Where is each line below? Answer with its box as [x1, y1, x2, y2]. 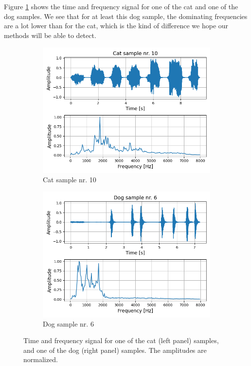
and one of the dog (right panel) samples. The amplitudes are [23, 345, 207, 355]
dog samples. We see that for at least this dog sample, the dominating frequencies [4, 11, 248, 21]
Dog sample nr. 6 [43, 319, 94, 329]
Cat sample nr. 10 [43, 174, 96, 185]
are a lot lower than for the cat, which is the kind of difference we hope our [4, 20, 229, 31]
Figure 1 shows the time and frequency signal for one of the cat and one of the [4, 1, 238, 12]
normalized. [23, 354, 58, 365]
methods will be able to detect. [4, 30, 96, 40]
